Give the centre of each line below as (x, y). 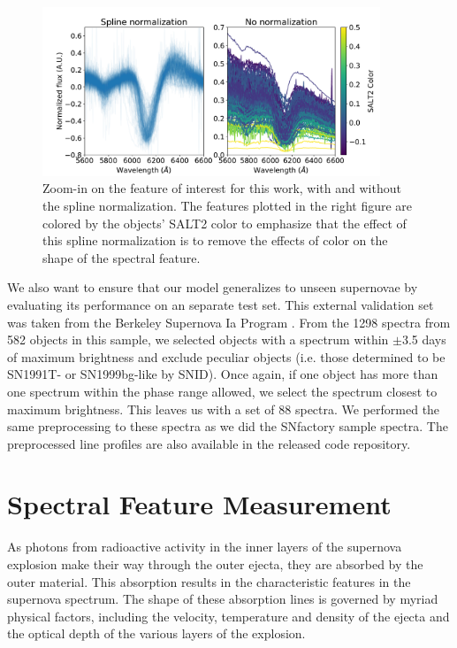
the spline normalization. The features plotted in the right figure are (228, 205)
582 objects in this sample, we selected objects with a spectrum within (198, 339)
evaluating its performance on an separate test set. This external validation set (221, 304)
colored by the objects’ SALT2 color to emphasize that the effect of (225, 223)
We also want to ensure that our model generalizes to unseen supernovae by (213, 287)
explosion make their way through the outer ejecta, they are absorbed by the (215, 564)
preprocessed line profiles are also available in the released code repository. (209, 443)
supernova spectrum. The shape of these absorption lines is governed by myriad (223, 599)
